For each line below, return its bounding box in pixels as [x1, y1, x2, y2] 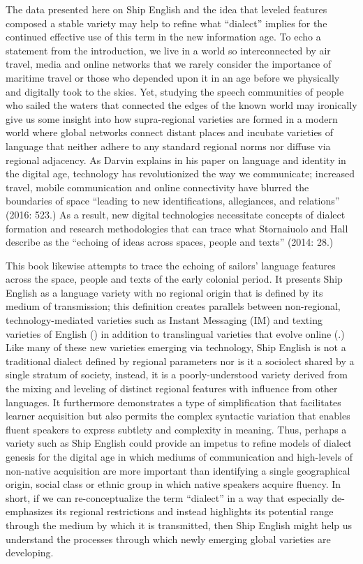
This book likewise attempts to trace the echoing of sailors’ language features [6, 258, 336, 272]
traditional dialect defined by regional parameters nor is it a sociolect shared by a [6, 353, 355, 368]
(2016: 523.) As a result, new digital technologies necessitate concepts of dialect [6, 207, 346, 221]
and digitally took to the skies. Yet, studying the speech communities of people [6, 84, 344, 98]
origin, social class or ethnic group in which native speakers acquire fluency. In [6, 477, 341, 491]
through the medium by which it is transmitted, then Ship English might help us [6, 517, 353, 532]
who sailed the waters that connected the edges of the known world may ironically [6, 98, 357, 112]
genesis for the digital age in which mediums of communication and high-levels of [6, 450, 353, 463]
